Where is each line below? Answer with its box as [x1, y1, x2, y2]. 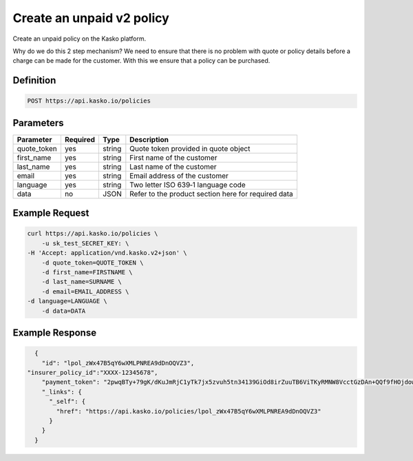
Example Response [12, 327, 96, 338]
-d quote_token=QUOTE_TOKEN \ [41, 258, 144, 267]
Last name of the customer [129, 162, 217, 172]
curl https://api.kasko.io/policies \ [27, 229, 158, 238]
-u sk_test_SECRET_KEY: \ [41, 239, 129, 247]
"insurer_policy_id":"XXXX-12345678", [27, 369, 158, 376]
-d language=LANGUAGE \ [27, 297, 108, 305]
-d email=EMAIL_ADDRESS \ [41, 287, 129, 296]
